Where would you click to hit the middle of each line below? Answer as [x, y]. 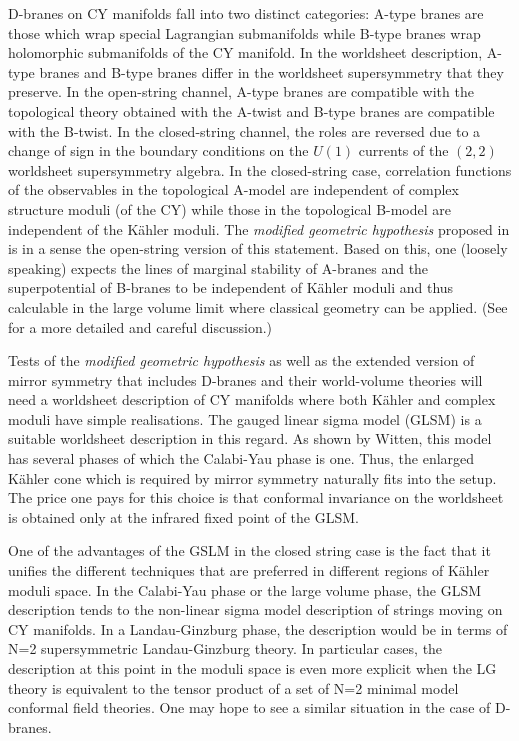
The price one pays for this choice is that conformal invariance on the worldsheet [256, 497]
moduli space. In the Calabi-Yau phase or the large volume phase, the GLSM [245, 589]
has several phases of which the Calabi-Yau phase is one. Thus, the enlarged [241, 458]
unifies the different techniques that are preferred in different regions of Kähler [249, 570]
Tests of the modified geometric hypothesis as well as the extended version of [241, 360]
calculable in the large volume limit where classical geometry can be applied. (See [258, 306]
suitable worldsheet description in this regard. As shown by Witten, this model [250, 438]
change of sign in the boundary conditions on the [158, 150]
